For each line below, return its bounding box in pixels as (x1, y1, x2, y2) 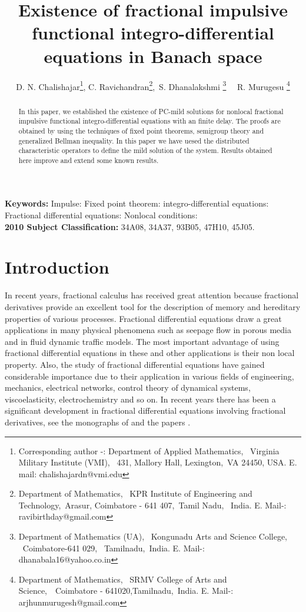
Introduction (5, 255, 109, 279)
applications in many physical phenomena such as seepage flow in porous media (5, 324, 291, 336)
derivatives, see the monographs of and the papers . (5, 415, 191, 428)
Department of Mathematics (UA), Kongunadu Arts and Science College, (18, 530, 287, 543)
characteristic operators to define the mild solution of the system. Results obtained (18, 145, 272, 155)
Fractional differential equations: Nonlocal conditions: (5, 209, 198, 221)
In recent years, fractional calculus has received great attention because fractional (5, 289, 299, 301)
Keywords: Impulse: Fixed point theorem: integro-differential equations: (5, 197, 269, 209)
